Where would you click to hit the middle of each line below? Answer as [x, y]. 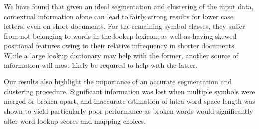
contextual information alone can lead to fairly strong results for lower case [119, 16]
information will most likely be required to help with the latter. [101, 65]
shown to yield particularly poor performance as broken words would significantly [129, 110]
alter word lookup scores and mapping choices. [75, 120]
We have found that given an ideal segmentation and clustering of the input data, [129, 6]
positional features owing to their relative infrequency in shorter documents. [120, 45]
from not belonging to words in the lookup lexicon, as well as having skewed [120, 35]
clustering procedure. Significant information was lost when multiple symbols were [129, 91]
